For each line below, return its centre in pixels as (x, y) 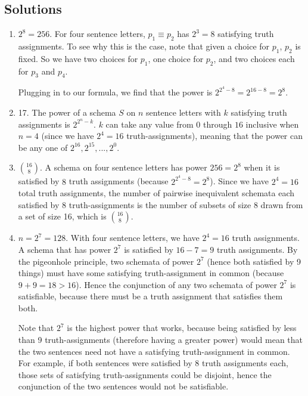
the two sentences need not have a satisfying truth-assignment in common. (154, 351)
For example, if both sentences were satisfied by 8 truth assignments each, (153, 363)
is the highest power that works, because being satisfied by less (182, 328)
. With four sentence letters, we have (133, 238)
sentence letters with (183, 112)
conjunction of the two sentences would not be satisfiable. (123, 386)
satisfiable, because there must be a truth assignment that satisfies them (150, 296)
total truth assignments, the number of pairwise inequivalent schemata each (156, 193)
